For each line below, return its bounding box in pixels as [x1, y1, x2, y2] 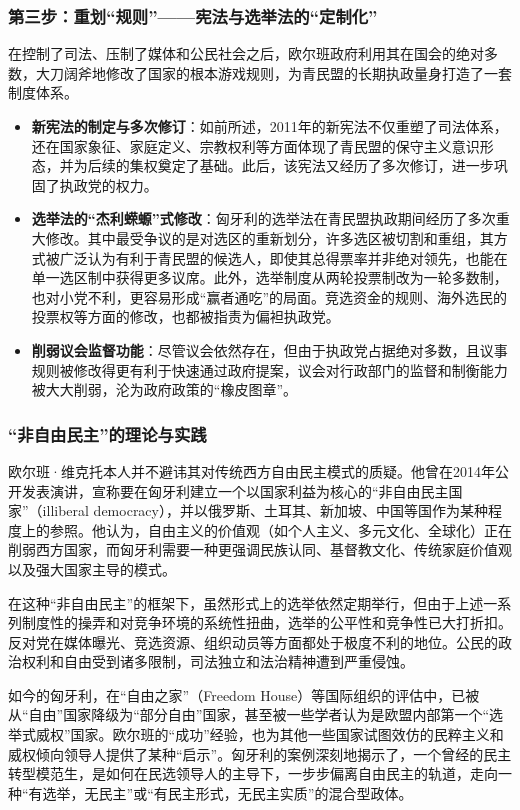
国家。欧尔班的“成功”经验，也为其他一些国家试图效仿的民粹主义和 [70, 724, 504, 745]
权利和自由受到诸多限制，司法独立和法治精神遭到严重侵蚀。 [21, 651, 414, 672]
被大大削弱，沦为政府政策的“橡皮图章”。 [31, 379, 298, 400]
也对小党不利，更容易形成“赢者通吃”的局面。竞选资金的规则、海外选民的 [31, 286, 508, 307]
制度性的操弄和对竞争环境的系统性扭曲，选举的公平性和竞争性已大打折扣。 [21, 612, 512, 633]
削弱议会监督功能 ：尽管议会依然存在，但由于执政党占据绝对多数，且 [31, 339, 480, 360]
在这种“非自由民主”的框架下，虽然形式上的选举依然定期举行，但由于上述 [8, 592, 484, 613]
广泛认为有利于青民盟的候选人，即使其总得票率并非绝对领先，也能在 [59, 247, 508, 268]
